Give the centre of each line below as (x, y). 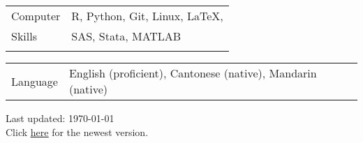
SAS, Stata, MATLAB (126, 36)
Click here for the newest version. (77, 131)
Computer (36, 16)
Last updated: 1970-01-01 (60, 118)
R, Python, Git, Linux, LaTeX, (147, 16)
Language (35, 81)
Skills (24, 36)
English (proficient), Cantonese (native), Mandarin (193, 73)
